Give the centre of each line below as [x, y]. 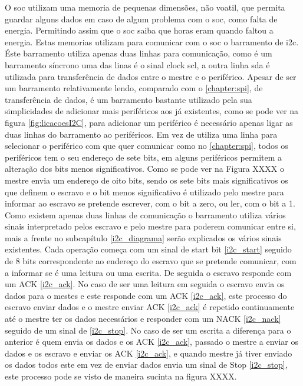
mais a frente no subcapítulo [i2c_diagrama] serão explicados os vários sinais [143, 237]
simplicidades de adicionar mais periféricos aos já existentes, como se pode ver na [152, 111]
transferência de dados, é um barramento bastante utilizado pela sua [129, 99]
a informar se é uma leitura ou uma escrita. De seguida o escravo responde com [148, 272]
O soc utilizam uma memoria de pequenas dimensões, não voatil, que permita [145, 7]
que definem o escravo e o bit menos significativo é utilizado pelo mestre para [144, 192]
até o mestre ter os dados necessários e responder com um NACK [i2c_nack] [143, 319]
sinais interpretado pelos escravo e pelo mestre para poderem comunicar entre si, [150, 226]
